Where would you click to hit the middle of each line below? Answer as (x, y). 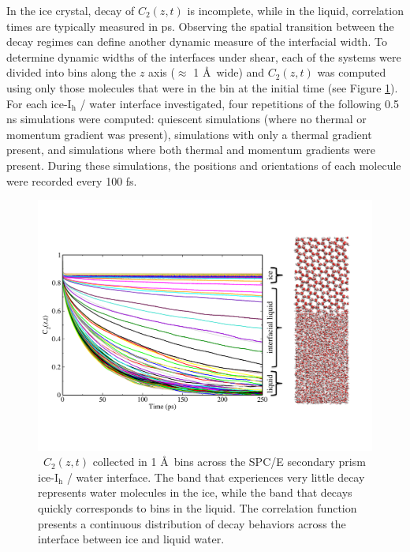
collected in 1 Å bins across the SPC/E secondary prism (229, 462)
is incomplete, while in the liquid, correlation (295, 10)
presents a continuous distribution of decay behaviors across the (192, 523)
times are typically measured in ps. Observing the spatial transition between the (200, 26)
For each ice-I (39, 103)
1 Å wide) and (229, 72)
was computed (352, 72)
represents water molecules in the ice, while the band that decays (195, 492)
